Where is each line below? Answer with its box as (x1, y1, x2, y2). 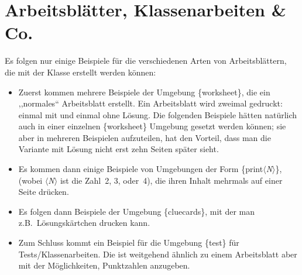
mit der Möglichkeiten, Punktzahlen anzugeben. (18, 259, 190, 271)
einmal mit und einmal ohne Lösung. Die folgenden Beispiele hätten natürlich (18, 108, 297, 121)
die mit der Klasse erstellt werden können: (5, 66, 156, 78)
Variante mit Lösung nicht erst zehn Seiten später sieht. (18, 143, 219, 155)
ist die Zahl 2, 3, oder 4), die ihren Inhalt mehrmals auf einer (60, 174, 283, 186)
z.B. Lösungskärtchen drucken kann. (18, 216, 150, 229)
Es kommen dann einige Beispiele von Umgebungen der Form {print (18, 163, 263, 175)
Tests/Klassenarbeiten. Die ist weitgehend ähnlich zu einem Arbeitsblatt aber (18, 247, 297, 260)
